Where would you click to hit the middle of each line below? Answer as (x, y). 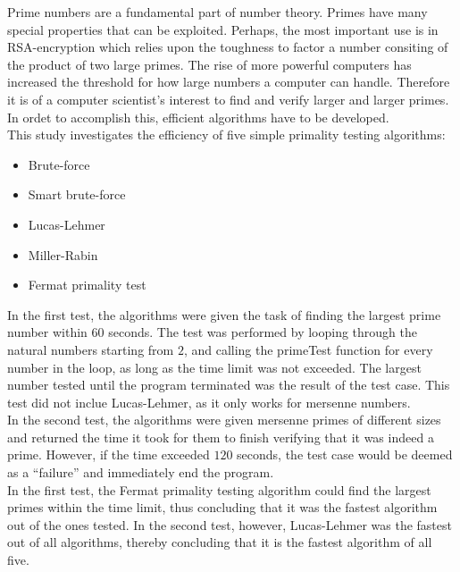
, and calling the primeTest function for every (308, 349)
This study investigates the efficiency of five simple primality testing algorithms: (226, 135)
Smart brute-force (77, 194)
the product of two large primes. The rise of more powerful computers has (209, 64)
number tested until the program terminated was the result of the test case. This (229, 385)
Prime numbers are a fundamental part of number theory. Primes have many (217, 12)
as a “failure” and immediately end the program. (141, 472)
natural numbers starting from (91, 349)
